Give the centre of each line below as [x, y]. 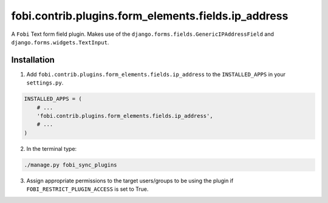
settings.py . [45, 83]
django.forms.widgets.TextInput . [60, 42]
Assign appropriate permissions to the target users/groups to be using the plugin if [130, 181]
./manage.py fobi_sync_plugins [71, 165]
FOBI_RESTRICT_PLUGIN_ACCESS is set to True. [87, 189]
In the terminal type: [52, 148]
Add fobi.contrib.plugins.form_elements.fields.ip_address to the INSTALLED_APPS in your [156, 74]
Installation [33, 60]
